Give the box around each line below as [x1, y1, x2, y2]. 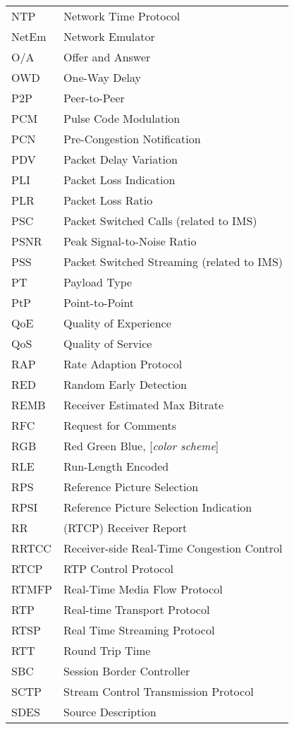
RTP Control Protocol [63, 560, 173, 577]
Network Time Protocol [63, 8, 180, 24]
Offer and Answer [63, 49, 151, 65]
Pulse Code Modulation [63, 110, 180, 126]
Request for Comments [63, 417, 176, 433]
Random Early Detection [63, 376, 187, 392]
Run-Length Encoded [63, 458, 169, 474]
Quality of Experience [63, 315, 171, 331]
